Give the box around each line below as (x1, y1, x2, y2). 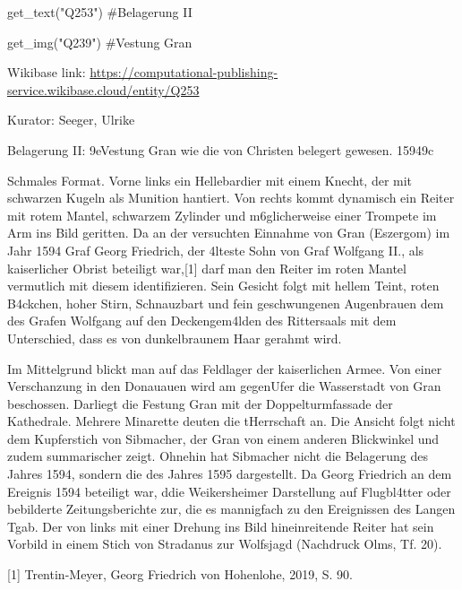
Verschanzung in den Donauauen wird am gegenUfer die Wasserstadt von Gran (7, 377, 441, 395)
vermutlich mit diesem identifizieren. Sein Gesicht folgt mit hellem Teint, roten (7, 276, 440, 295)
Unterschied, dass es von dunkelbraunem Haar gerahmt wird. (7, 328, 342, 347)
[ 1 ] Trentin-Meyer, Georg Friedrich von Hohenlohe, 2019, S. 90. (7, 565, 353, 584)
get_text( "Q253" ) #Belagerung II (7, 3, 192, 21)
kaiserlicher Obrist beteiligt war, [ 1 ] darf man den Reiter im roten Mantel (7, 258, 406, 277)
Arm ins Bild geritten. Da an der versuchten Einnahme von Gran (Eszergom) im (7, 223, 450, 242)
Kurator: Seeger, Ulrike (7, 110, 135, 129)
